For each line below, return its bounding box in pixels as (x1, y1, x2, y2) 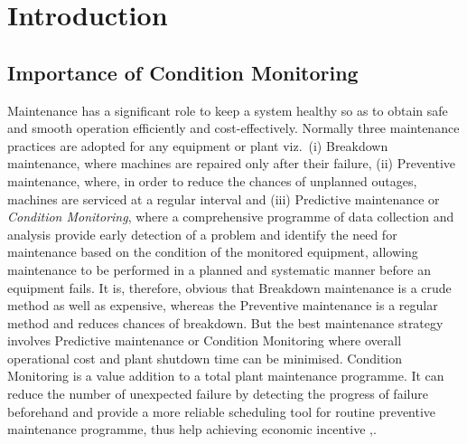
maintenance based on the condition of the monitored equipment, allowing (7, 242, 418, 261)
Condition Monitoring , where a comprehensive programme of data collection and (7, 207, 454, 226)
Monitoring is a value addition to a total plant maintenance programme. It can (7, 366, 444, 385)
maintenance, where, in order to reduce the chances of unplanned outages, (7, 171, 417, 190)
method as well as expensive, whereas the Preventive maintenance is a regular (7, 296, 438, 315)
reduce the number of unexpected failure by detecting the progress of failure (7, 384, 428, 403)
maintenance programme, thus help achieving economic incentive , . (7, 420, 377, 439)
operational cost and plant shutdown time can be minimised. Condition (7, 348, 403, 367)
